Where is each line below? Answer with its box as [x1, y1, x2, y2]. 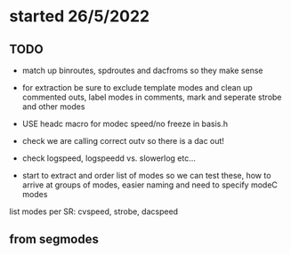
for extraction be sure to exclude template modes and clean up [21, 83, 254, 92]
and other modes [21, 101, 85, 112]
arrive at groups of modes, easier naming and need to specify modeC [21, 179, 279, 190]
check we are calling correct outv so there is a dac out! [21, 136, 225, 146]
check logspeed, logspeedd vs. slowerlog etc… [21, 153, 196, 163]
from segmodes [9, 232, 100, 247]
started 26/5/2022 [9, 6, 150, 27]
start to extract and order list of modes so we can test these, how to [21, 171, 271, 180]
